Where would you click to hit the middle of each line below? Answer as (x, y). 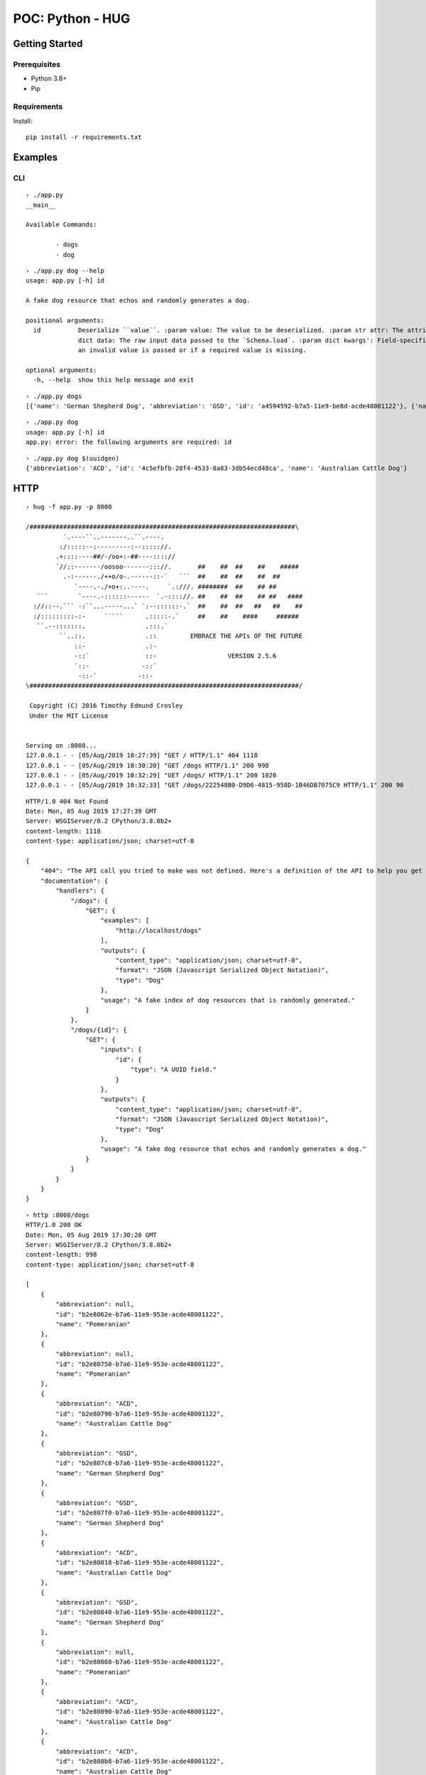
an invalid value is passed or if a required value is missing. (192, 350)
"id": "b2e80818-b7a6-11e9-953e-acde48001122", (140, 1563)
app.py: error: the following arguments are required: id (129, 442)
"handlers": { (80, 891)
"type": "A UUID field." (173, 1070)
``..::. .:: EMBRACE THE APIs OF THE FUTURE (181, 636)
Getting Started (48, 44)
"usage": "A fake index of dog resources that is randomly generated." (228, 1000)
